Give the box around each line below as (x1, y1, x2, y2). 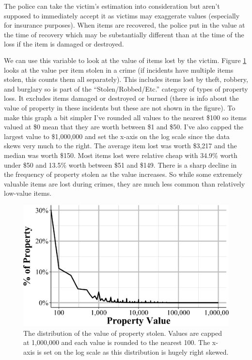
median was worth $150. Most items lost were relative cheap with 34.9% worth (4, 150, 237, 160)
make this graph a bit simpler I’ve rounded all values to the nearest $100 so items (4, 112, 247, 122)
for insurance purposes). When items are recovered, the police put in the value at (4, 20, 245, 30)
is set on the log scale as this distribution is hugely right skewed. (37, 346, 229, 357)
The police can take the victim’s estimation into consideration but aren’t (4, 1, 220, 11)
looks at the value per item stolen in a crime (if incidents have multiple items (4, 64, 234, 75)
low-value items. (4, 188, 52, 198)
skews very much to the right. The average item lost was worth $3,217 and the (4, 141, 237, 151)
